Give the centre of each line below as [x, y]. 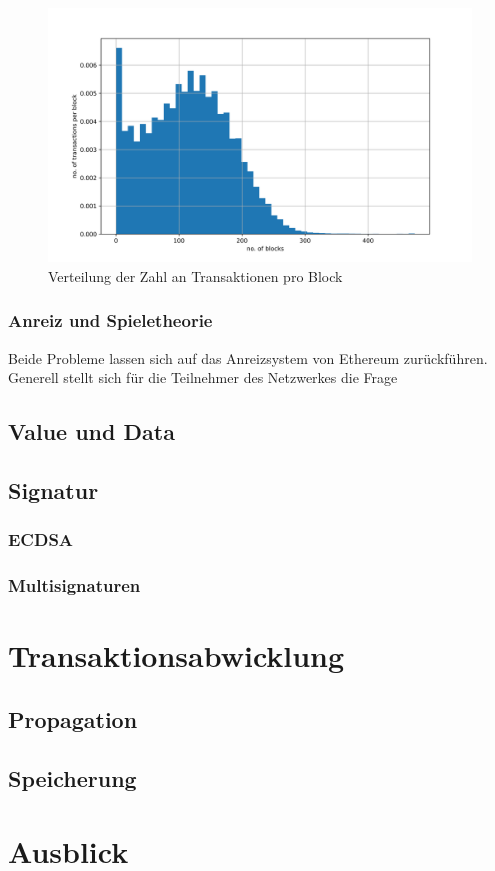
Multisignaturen [74, 585]
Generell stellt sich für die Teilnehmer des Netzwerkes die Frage [203, 377]
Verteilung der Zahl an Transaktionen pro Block [195, 275]
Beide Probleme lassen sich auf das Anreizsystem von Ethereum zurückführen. [248, 357]
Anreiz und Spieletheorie [110, 320]
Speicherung [72, 777]
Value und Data [91, 431]
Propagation [73, 718]
